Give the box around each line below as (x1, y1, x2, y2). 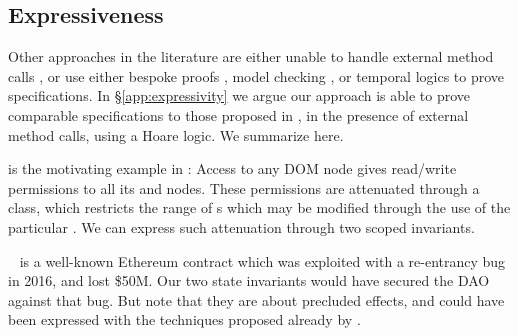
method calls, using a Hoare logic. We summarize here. (8, 124, 344, 145)
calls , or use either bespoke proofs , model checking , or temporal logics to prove (8, 65, 505, 86)
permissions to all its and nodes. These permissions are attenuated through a (8, 177, 480, 198)
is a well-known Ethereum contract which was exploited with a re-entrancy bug (19, 250, 506, 271)
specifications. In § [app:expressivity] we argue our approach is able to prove (8, 85, 470, 106)
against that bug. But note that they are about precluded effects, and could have (8, 289, 505, 310)
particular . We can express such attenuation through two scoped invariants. (8, 216, 475, 237)
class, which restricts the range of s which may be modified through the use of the (8, 197, 511, 218)
